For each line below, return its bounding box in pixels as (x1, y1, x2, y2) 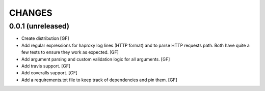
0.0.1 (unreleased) (9, 22, 70, 30)
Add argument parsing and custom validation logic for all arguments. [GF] (21, 56, 170, 62)
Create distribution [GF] (21, 35, 70, 41)
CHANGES (9, 7, 53, 18)
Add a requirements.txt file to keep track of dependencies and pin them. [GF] (21, 77, 178, 83)
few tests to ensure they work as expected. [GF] (21, 49, 119, 55)
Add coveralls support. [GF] (21, 70, 78, 76)
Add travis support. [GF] (21, 63, 71, 69)
